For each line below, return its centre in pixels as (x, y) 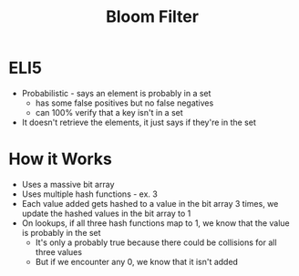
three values (59, 251)
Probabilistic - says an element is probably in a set (116, 93)
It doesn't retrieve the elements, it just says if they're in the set (139, 122)
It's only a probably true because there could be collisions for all (156, 242)
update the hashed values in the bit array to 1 (106, 213)
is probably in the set (61, 232)
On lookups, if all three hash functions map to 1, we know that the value (156, 223)
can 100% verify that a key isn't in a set (109, 112)
